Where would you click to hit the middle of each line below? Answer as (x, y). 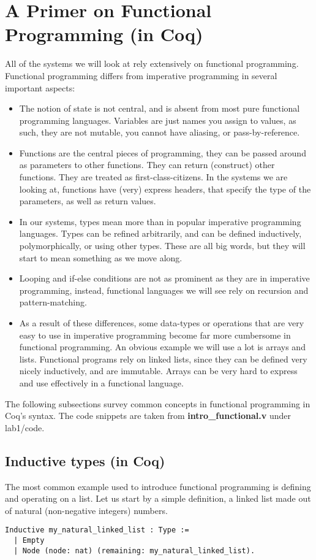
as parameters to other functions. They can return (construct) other (147, 165)
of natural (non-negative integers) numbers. (86, 510)
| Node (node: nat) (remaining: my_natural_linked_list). (134, 550)
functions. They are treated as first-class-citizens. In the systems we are (153, 177)
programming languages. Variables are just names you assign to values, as (158, 120)
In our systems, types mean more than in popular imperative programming (160, 221)
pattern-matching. (53, 302)
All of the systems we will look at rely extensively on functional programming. (152, 63)
